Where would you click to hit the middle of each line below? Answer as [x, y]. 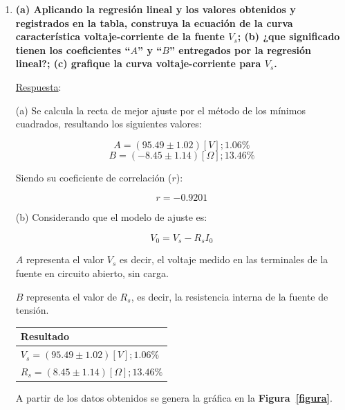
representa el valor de [72, 296]
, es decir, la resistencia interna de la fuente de [230, 296]
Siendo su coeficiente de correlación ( [94, 177]
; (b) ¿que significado [289, 36]
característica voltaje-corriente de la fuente [120, 36]
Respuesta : [38, 86]
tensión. [32, 310]
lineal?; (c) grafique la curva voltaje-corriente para [138, 63]
